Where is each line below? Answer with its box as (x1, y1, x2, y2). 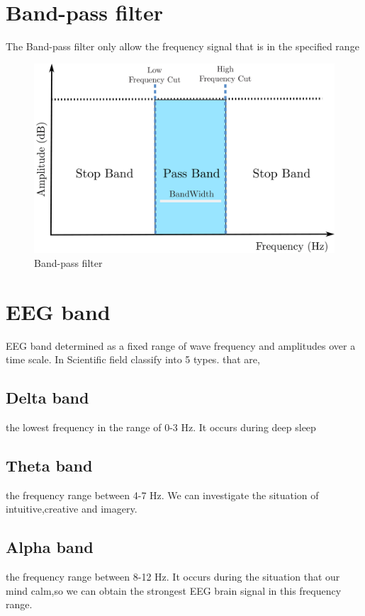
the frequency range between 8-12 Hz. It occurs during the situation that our (6, 569, 340, 584)
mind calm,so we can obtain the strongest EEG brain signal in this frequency (6, 583, 342, 598)
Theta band (6, 454, 93, 476)
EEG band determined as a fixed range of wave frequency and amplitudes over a (6, 338, 356, 353)
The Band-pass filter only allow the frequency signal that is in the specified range (6, 39, 359, 54)
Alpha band (6, 536, 94, 558)
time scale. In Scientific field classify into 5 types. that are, (6, 352, 260, 367)
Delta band (6, 387, 89, 409)
